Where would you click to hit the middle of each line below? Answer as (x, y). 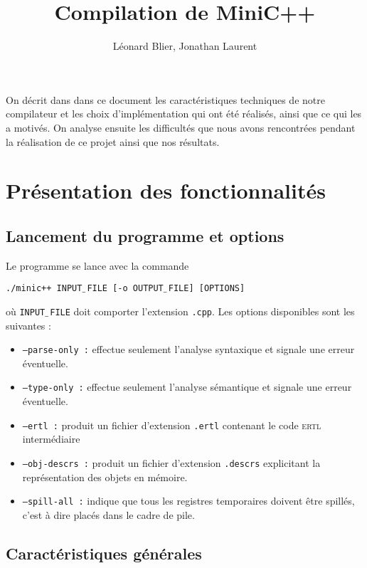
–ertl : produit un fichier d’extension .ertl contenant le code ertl (172, 425)
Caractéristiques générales (104, 553)
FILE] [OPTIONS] (207, 289)
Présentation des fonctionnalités (166, 190)
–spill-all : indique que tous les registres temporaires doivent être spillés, (188, 501)
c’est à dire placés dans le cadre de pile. (108, 514)
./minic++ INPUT (44, 289)
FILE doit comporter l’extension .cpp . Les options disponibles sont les (202, 311)
